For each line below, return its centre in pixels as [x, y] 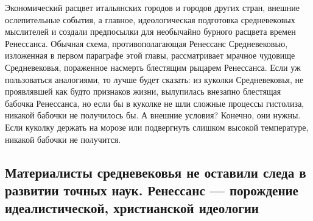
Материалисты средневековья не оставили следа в [156, 172]
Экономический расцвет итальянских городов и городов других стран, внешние [153, 7]
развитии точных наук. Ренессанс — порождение [152, 190]
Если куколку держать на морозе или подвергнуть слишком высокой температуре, [157, 127]
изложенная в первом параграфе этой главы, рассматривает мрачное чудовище [150, 55]
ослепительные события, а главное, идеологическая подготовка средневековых [150, 19]
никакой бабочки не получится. [63, 139]
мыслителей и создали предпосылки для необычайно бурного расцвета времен [150, 31]
